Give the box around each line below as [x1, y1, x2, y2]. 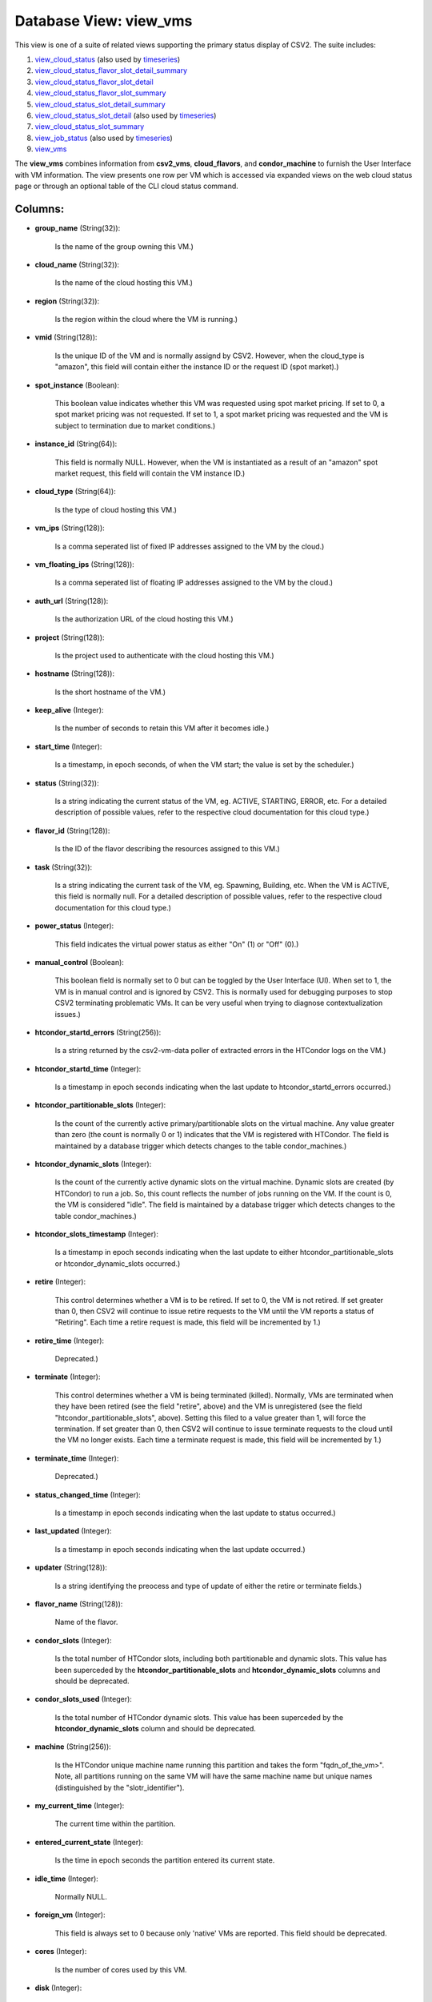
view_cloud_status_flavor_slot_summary [34, 88, 166, 98]
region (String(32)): [34, 296, 100, 306]
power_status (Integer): [34, 921, 114, 931]
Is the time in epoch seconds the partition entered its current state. [54, 1855, 275, 1865]
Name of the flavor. [54, 1618, 118, 1627]
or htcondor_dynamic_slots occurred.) [54, 1258, 181, 1268]
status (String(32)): [34, 778, 99, 788]
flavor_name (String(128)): [34, 1598, 123, 1609]
